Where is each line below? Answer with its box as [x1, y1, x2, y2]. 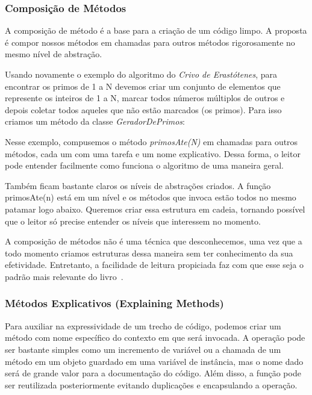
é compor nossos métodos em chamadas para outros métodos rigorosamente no [5, 36, 295, 48]
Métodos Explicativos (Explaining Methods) [5, 296, 224, 311]
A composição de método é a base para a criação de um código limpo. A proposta [5, 24, 307, 37]
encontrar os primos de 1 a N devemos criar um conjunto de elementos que [5, 79, 281, 92]
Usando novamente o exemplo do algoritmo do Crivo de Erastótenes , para [5, 68, 278, 80]
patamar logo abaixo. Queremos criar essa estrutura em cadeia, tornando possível [5, 202, 305, 215]
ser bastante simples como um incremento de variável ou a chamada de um [5, 343, 281, 355]
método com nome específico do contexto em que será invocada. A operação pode [5, 331, 305, 344]
